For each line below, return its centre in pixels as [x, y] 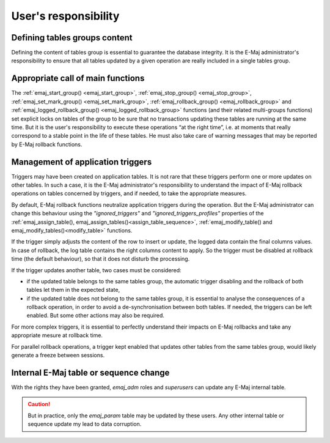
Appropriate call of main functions [78, 79]
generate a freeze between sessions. [58, 356]
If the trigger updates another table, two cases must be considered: [96, 270]
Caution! [39, 404]
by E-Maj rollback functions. [47, 144]
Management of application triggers [82, 162]
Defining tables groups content [72, 38]
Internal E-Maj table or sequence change [90, 372]
